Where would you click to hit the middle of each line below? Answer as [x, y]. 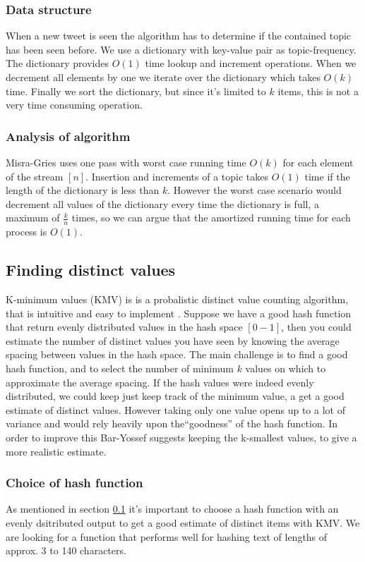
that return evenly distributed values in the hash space [124, 327]
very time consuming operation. [74, 105]
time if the [327, 176]
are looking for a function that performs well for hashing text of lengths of [167, 536]
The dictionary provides [58, 63]
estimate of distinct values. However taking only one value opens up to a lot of [175, 409]
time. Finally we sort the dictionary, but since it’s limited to [136, 91]
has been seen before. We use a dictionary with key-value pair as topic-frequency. [181, 49]
